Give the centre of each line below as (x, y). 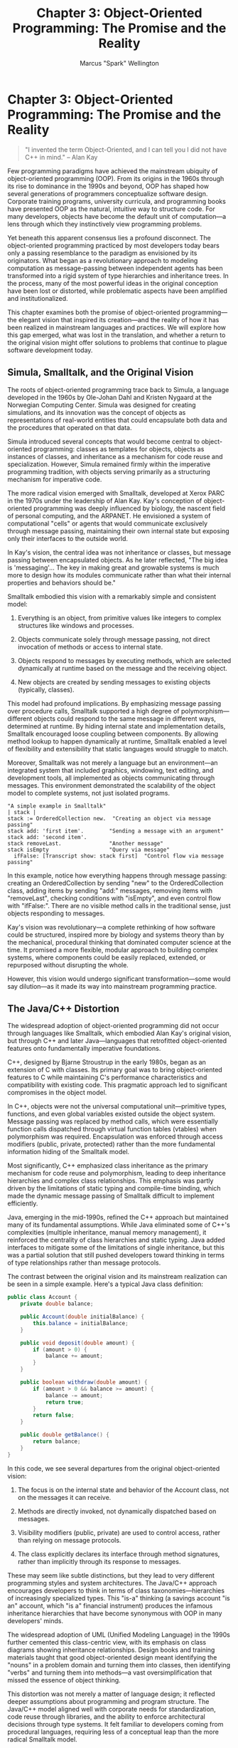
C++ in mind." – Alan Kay (61, 157)
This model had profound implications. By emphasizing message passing (114, 703)
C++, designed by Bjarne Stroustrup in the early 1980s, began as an (107, 1062)
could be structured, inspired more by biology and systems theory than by (116, 935)
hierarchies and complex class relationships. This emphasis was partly (110, 1181)
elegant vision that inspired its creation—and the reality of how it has (119, 319)
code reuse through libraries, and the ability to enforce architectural (107, 1717)
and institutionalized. (38, 298)
